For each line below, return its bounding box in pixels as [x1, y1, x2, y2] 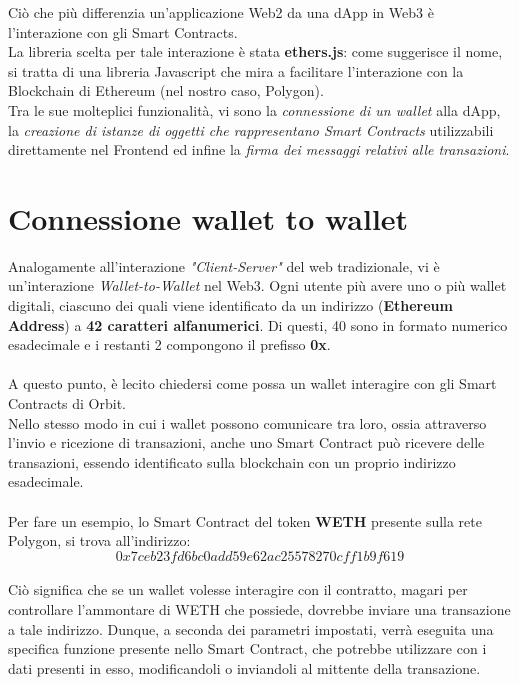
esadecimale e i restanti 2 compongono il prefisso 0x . [8, 334, 331, 355]
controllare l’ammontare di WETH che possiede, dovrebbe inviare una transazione [8, 598, 511, 619]
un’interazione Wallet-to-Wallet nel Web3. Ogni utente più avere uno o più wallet [8, 275, 507, 296]
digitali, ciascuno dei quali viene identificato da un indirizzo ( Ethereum [8, 295, 453, 316]
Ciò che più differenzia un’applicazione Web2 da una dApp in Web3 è [8, 2, 434, 22]
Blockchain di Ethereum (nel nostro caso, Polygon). [8, 80, 324, 101]
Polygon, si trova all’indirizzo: [8, 530, 191, 551]
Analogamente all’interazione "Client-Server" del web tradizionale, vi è [8, 255, 440, 276]
